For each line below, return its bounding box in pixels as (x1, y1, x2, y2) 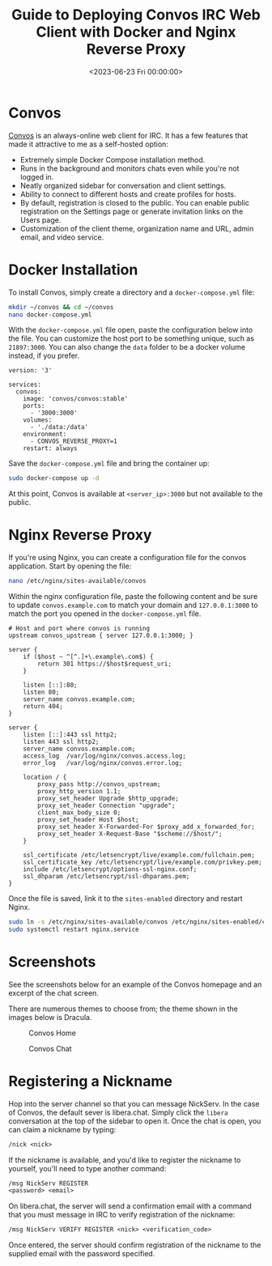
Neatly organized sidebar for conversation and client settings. (19, 181, 227, 190)
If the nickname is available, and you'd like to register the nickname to (8, 1155, 241, 1165)
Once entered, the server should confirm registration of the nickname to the (8, 1240, 261, 1250)
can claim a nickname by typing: (8, 1124, 117, 1134)
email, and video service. (19, 232, 104, 242)
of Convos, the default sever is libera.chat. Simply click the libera (8, 1107, 228, 1117)
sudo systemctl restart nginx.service (8, 925, 139, 933)
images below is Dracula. (8, 1012, 92, 1022)
